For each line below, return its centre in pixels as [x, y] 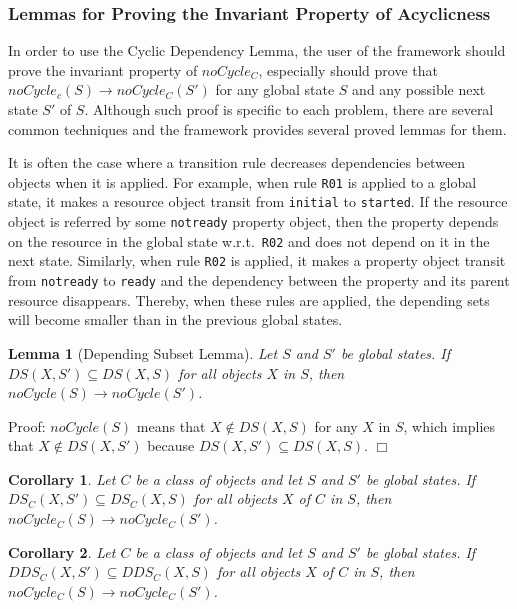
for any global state [275, 89]
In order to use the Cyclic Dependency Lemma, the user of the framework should [257, 50]
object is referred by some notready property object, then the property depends [253, 221]
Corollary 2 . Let [62, 551]
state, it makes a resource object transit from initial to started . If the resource [258, 201]
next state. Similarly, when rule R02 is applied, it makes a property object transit [257, 260]
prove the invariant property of [103, 69]
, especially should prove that [348, 69]
